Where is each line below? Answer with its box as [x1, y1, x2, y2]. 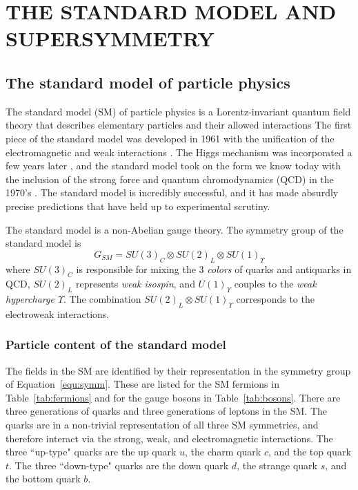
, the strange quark [237, 458, 317, 472]
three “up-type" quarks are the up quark [6, 444, 177, 459]
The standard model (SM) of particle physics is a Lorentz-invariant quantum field [6, 104, 351, 118]
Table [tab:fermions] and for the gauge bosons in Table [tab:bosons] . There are [6, 390, 341, 404]
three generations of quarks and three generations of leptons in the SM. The [6, 404, 328, 418]
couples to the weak [234, 276, 317, 291]
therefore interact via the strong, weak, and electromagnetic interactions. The [6, 431, 333, 445]
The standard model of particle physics [6, 71, 290, 93]
